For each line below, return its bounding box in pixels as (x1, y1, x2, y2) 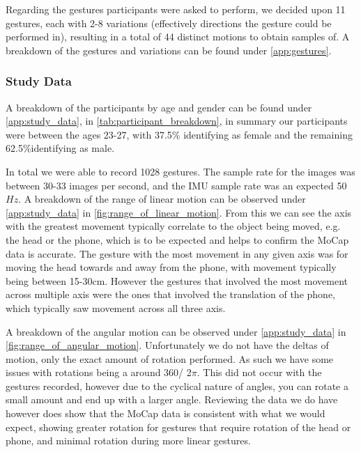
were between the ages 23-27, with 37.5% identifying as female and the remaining (6, 127, 353, 141)
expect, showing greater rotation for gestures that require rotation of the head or (6, 419, 351, 434)
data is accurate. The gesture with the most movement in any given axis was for (6, 246, 348, 260)
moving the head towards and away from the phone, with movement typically (6, 260, 337, 274)
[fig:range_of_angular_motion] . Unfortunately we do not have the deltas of (6, 338, 329, 352)
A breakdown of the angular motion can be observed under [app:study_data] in (6, 324, 346, 338)
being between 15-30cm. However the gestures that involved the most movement (6, 273, 348, 288)
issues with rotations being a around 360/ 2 (6, 365, 192, 380)
